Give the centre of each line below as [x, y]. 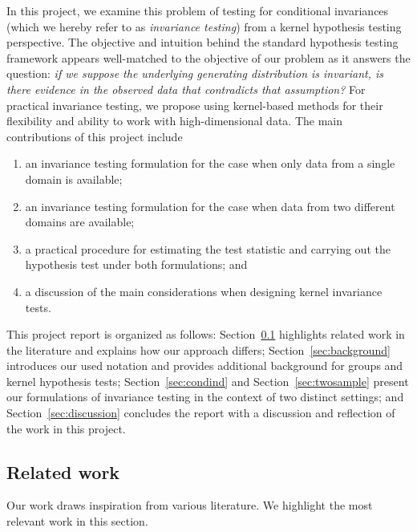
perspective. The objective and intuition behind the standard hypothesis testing [202, 42]
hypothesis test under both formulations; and [136, 264]
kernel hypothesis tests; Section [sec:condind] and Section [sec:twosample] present [208, 381]
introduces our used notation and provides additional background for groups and [205, 365]
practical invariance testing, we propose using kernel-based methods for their [195, 105]
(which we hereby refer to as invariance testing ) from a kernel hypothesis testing [204, 26]
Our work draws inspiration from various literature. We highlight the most [190, 505]
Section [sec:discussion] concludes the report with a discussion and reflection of [201, 413]
